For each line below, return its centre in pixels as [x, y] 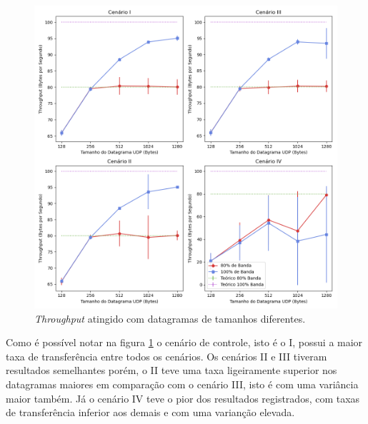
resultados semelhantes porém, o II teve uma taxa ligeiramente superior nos [171, 370]
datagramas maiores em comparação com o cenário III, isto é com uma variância [182, 384]
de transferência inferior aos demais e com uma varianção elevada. [150, 412]
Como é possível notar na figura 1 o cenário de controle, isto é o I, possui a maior [184, 342]
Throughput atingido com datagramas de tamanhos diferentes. [170, 318]
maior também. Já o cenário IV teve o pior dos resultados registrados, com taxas [183, 398]
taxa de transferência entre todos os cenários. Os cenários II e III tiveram [166, 356]
